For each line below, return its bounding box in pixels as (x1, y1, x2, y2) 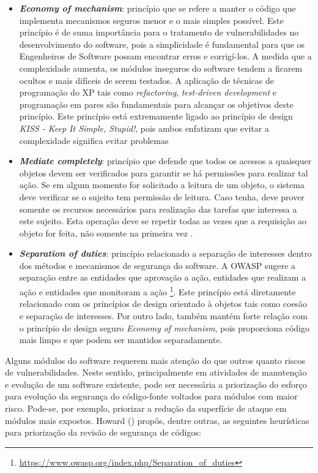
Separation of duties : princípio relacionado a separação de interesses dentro (19, 247, 312, 260)
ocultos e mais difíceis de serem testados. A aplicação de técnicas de (19, 74, 275, 86)
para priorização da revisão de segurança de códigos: (5, 426, 201, 439)
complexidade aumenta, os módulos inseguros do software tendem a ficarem (19, 61, 303, 74)
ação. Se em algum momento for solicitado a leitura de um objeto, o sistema (19, 178, 305, 191)
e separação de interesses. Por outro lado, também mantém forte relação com (19, 309, 308, 322)
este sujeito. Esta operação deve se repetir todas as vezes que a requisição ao (19, 214, 306, 227)
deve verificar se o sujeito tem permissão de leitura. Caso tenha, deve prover (19, 190, 305, 203)
